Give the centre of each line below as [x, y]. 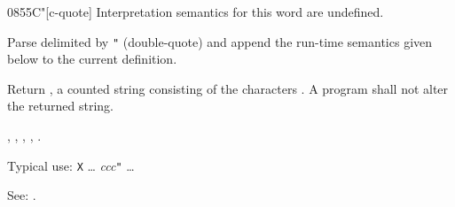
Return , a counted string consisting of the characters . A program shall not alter [228, 88]
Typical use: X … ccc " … [71, 165]
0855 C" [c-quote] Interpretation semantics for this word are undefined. [196, 11]
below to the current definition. [92, 59]
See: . [22, 195]
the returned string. [60, 106]
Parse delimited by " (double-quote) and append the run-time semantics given [220, 41]
